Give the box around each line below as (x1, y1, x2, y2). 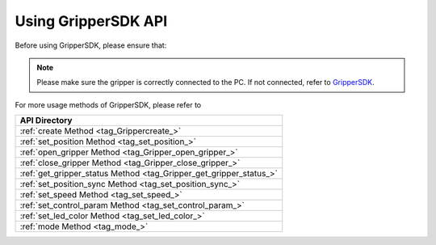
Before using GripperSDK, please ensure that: (15, 40, 167, 50)
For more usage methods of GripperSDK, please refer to (15, 99, 202, 109)
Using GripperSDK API (15, 12, 168, 30)
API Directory (19, 115, 73, 126)
